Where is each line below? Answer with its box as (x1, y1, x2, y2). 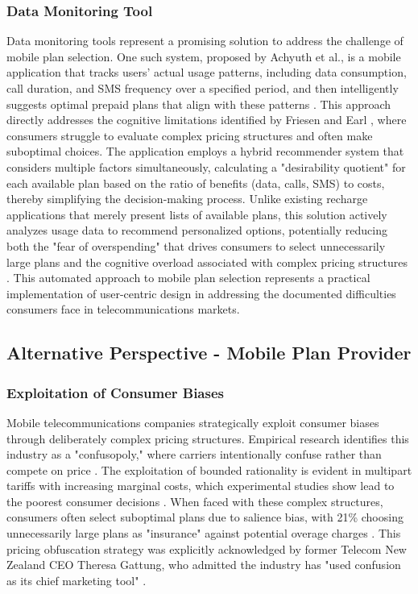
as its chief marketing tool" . (6, 571, 147, 588)
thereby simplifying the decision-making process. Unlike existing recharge (6, 190, 368, 207)
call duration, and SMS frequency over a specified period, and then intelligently (6, 80, 399, 96)
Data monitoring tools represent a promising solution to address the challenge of (6, 32, 404, 49)
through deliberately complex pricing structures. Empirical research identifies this (6, 430, 409, 447)
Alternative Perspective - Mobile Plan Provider (6, 340, 412, 365)
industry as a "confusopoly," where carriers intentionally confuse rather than (6, 446, 382, 463)
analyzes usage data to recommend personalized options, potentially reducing (6, 222, 387, 239)
